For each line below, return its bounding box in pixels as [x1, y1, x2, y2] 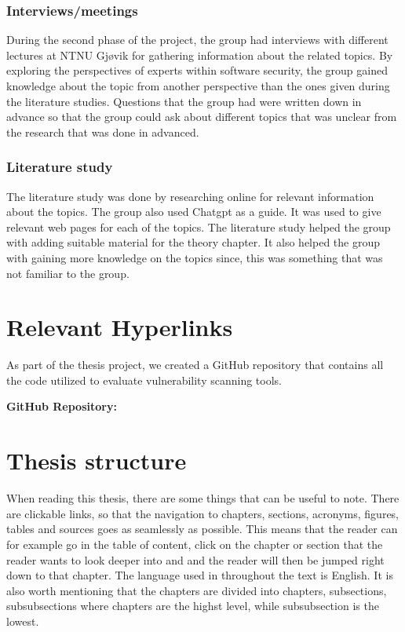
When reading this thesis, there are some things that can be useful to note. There [6, 490, 400, 506]
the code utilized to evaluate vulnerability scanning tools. [6, 371, 282, 388]
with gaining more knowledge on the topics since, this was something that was [6, 249, 383, 265]
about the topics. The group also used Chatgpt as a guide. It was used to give [6, 203, 381, 220]
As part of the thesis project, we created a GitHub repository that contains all [6, 356, 384, 373]
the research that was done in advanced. [6, 123, 199, 140]
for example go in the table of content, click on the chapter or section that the [6, 535, 383, 552]
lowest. [6, 612, 39, 629]
